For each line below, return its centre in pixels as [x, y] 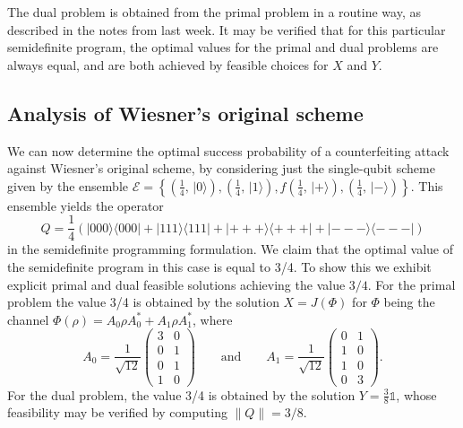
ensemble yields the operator [86, 205]
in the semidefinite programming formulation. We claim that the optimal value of [230, 249]
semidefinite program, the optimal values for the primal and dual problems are [223, 47]
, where [213, 319]
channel [28, 319]
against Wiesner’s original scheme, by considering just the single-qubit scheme [221, 168]
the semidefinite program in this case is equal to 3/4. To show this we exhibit [219, 267]
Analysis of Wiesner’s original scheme [185, 113]
